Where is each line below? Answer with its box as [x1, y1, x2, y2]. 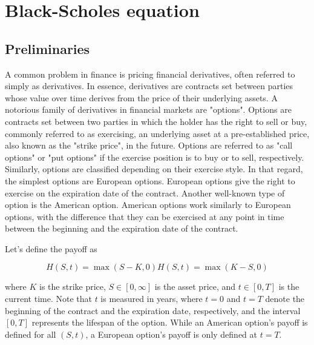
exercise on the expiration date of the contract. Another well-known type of [5, 186, 285, 199]
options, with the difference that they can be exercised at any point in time [5, 210, 284, 223]
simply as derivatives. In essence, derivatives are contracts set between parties [5, 79, 293, 92]
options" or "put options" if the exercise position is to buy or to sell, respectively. [5, 150, 304, 163]
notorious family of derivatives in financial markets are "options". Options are [5, 103, 292, 116]
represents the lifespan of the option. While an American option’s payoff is [31, 316, 308, 329]
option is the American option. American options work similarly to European [5, 198, 291, 211]
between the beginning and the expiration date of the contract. [5, 222, 238, 235]
